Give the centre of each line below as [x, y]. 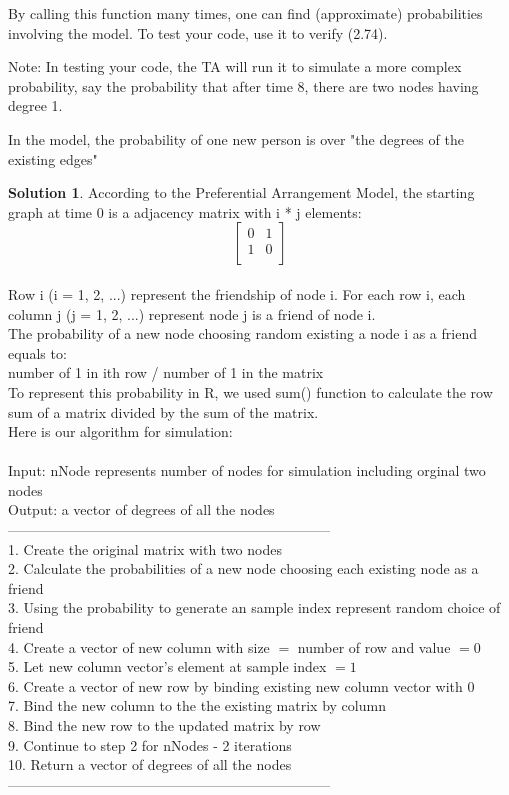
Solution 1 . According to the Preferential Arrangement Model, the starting [241, 192]
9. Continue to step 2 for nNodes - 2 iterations [150, 744]
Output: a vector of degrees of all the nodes [141, 509]
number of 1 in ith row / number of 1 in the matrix [166, 372]
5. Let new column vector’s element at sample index [167, 666]
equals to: [37, 352]
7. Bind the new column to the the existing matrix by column [197, 705]
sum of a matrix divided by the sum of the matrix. [163, 411]
